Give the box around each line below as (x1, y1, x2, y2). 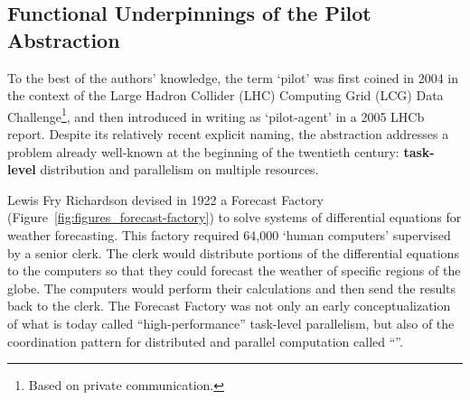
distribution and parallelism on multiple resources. (40, 160, 319, 179)
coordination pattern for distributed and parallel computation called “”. (7, 331, 403, 350)
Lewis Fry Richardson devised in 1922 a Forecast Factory (7, 190, 324, 209)
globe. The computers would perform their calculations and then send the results (7, 278, 456, 297)
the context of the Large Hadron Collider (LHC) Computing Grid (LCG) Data (7, 86, 444, 105)
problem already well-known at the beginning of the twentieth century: (7, 142, 399, 161)
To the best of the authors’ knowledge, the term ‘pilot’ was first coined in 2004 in (7, 68, 458, 87)
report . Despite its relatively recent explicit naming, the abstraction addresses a (7, 125, 449, 144)
